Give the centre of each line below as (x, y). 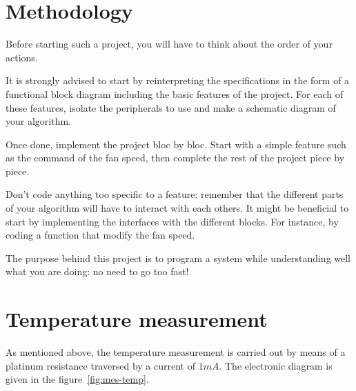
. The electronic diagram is (276, 365)
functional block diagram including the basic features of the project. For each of (174, 93)
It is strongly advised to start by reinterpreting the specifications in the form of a (178, 80)
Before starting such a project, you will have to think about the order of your (169, 44)
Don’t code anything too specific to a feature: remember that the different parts (175, 194)
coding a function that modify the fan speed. (100, 235)
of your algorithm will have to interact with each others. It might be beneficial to (177, 208)
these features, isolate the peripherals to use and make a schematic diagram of (171, 107)
